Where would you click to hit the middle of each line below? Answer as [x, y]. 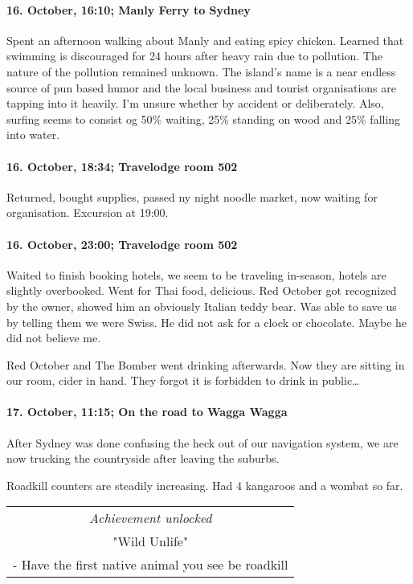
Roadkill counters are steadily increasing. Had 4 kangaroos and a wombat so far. [205, 485]
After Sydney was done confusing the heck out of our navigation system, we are [202, 442]
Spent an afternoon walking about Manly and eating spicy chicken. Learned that [205, 40]
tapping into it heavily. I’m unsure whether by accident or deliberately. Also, [195, 103]
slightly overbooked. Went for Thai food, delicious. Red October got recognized [202, 290]
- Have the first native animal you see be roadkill [151, 565]
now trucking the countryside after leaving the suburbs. [143, 458]
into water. [33, 135]
